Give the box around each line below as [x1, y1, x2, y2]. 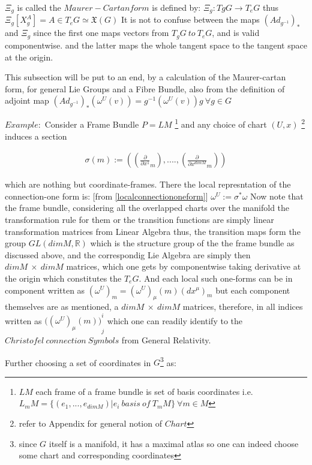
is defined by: [152, 1, 201, 13]
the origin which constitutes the [5, 271, 122, 284]
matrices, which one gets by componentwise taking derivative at [66, 260, 301, 273]
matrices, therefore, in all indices [182, 300, 303, 313]
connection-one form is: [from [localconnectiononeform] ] [5, 189, 208, 202]
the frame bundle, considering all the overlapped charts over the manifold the [5, 201, 290, 214]
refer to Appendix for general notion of [19, 417, 162, 430]
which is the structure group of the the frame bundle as [90, 237, 295, 249]
